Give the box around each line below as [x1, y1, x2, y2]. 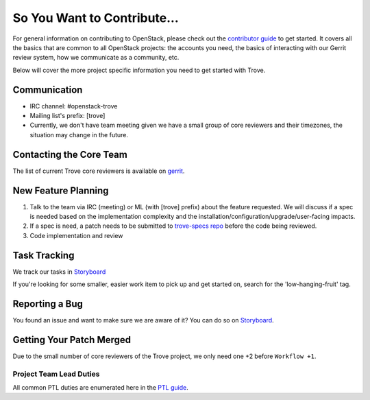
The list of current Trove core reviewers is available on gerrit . [12, 167, 185, 175]
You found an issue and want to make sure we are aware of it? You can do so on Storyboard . [12, 316, 274, 324]
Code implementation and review [29, 231, 123, 239]
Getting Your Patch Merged [12, 333, 132, 346]
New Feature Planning [12, 185, 109, 196]
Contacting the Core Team [12, 148, 128, 161]
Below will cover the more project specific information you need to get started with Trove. [12, 66, 266, 74]
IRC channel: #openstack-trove [29, 102, 118, 110]
